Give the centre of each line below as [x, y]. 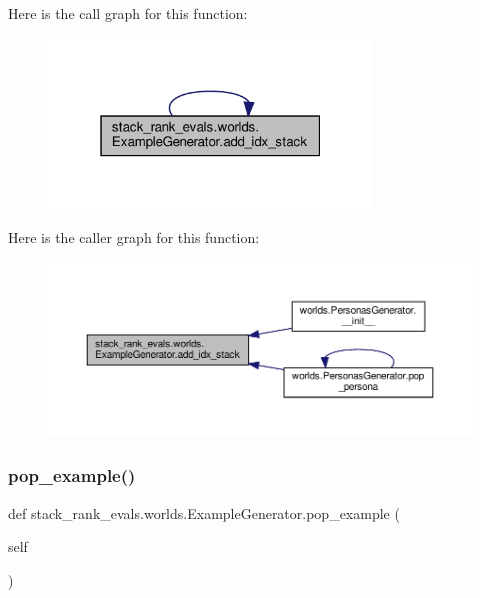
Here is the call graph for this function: [128, 13]
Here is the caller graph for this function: [134, 237]
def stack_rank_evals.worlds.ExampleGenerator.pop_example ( [204, 512]
